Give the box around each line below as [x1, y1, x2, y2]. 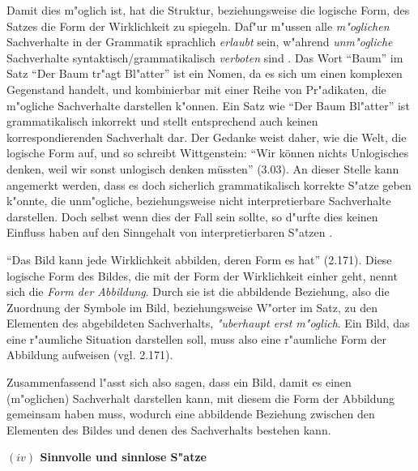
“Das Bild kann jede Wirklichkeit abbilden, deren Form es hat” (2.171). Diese [6, 250, 392, 268]
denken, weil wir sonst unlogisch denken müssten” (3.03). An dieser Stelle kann [6, 160, 399, 177]
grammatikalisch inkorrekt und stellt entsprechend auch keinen [6, 113, 318, 130]
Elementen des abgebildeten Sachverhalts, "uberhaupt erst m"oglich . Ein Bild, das [6, 315, 410, 332]
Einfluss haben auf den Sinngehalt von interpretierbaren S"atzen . [6, 224, 333, 241]
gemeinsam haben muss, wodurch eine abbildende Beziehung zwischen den [6, 405, 375, 422]
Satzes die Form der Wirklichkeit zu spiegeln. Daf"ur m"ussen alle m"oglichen [6, 17, 390, 34]
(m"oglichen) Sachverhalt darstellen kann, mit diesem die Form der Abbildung [6, 389, 395, 406]
